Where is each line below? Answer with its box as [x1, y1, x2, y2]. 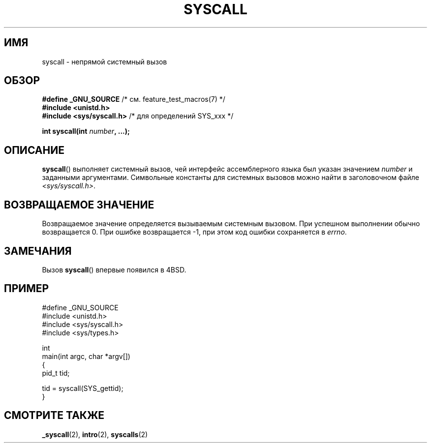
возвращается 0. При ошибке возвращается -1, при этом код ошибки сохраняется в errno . [42, 228, 347, 237]
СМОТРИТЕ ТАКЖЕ [4, 409, 105, 422]
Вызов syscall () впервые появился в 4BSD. [42, 265, 186, 274]
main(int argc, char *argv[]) [42, 352, 130, 360]
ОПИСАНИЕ [4, 144, 64, 156]
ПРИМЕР [4, 282, 49, 295]
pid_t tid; [42, 368, 70, 377]
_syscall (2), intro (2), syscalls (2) [42, 430, 148, 439]
